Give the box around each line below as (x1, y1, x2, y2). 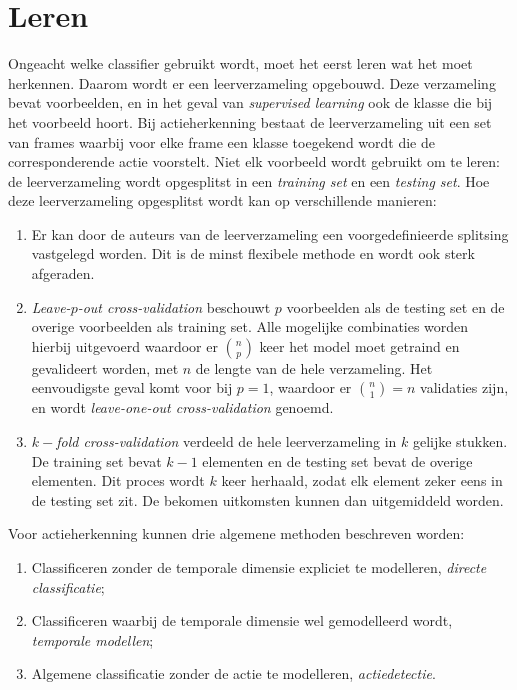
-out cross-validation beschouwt (77, 296, 271, 317)
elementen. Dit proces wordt (31, 470, 205, 491)
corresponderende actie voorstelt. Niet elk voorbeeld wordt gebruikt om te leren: (8, 151, 501, 172)
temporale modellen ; (31, 629, 154, 650)
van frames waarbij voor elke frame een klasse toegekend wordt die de (8, 131, 435, 152)
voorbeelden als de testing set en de (286, 296, 505, 317)
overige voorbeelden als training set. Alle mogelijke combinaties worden (31, 316, 469, 337)
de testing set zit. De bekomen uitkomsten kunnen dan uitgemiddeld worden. (31, 489, 504, 510)
